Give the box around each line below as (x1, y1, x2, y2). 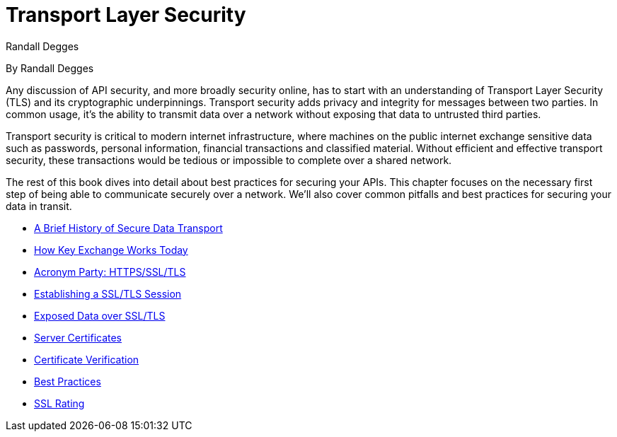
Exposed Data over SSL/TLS (34, 309, 166, 322)
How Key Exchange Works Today (34, 243, 188, 256)
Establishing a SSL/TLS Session (34, 287, 182, 300)
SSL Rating (34, 397, 85, 409)
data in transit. (6, 199, 72, 212)
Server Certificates (34, 331, 122, 344)
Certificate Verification (34, 353, 139, 366)
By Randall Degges (6, 62, 94, 74)
